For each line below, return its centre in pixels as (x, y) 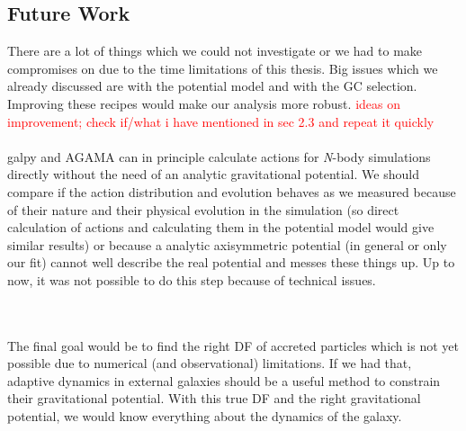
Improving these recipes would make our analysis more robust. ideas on (204, 103)
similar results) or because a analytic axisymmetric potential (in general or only (227, 244)
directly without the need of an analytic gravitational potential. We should (213, 174)
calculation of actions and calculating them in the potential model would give (221, 227)
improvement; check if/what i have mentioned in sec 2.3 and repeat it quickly (221, 121)
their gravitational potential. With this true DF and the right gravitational (214, 398)
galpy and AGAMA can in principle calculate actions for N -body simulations (219, 156)
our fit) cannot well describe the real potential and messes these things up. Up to (231, 262)
